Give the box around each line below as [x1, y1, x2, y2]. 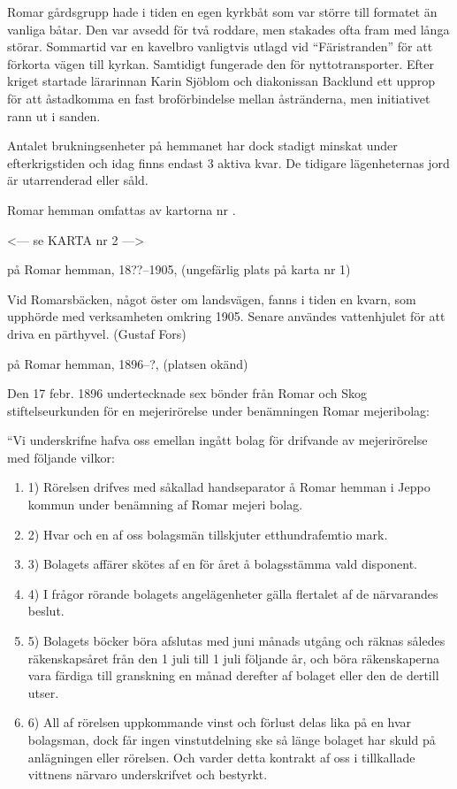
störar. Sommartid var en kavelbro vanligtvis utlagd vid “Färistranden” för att [7, 37, 433, 56]
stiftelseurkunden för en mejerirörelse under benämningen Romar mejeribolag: [7, 401, 430, 419]
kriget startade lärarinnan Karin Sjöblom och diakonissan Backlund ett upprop [7, 72, 436, 90]
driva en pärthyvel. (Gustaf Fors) [7, 324, 187, 342]
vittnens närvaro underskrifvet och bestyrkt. [27, 765, 268, 784]
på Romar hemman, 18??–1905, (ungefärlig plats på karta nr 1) [7, 260, 351, 279]
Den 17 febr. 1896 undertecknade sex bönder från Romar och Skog [7, 384, 368, 402]
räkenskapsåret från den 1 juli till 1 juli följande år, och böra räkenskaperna [27, 648, 440, 667]
